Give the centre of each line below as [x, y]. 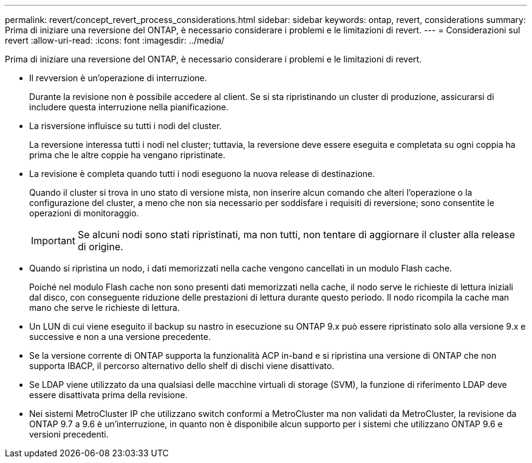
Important [53, 241]
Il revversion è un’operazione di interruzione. [118, 78]
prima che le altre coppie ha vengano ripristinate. [127, 155]
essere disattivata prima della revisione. [108, 395]
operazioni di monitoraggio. [84, 213]
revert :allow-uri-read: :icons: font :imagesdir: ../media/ [115, 40]
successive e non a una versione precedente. [120, 337]
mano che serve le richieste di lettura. [104, 308]
